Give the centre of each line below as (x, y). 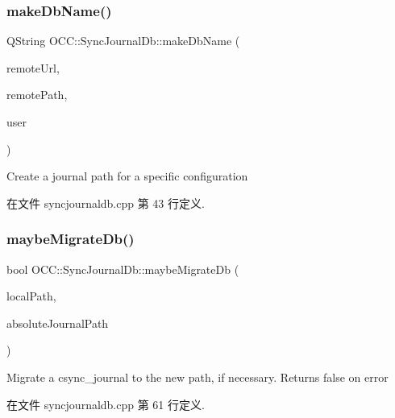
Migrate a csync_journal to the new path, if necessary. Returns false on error (197, 377)
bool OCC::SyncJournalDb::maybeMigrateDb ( (123, 269)
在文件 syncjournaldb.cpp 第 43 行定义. (106, 203)
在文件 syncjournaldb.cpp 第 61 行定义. (106, 404)
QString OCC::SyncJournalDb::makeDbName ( (123, 41)
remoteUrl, (33, 67)
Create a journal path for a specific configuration (127, 176)
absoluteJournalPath (58, 323)
